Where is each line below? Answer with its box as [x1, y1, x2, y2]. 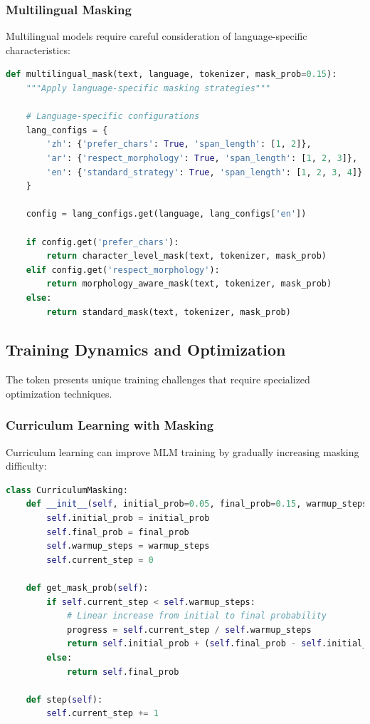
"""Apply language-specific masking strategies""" [26, 83, 271, 93]
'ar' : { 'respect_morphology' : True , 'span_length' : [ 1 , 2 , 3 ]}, [46, 152, 358, 163]
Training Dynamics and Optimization [6, 338, 286, 361]
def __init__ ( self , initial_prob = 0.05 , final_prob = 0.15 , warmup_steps [26, 499, 368, 510]
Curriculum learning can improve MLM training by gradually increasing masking [6, 444, 359, 459]
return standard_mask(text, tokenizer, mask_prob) [46, 306, 291, 317]
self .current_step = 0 [46, 554, 154, 565]
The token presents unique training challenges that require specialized [6, 372, 310, 387]
